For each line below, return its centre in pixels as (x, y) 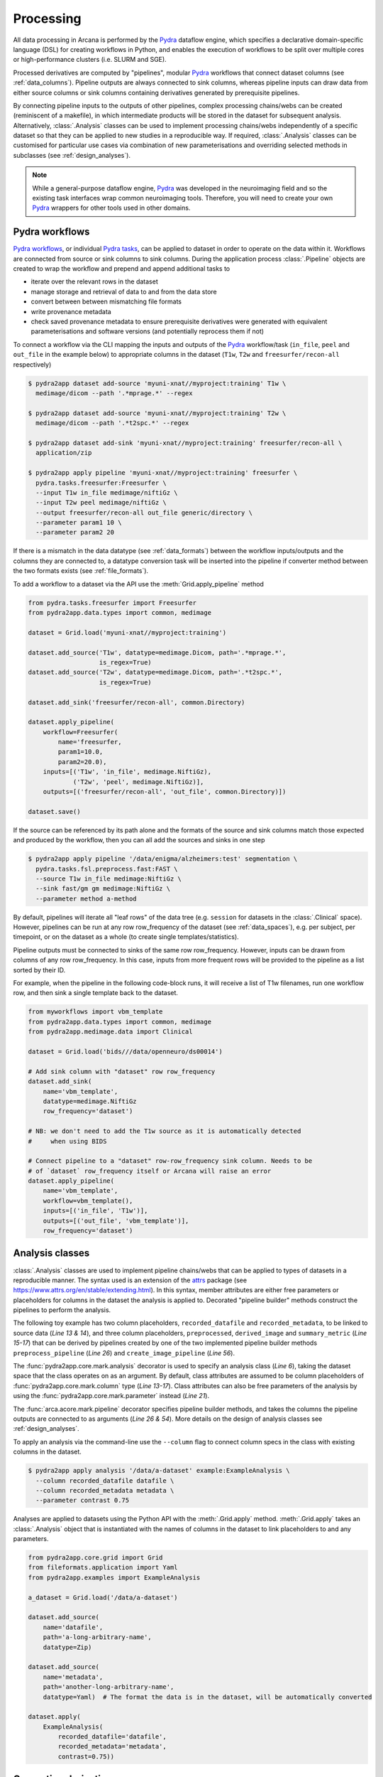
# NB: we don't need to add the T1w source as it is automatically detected (165, 1131)
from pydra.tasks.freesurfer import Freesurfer (112, 603)
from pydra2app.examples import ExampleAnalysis (114, 1577)
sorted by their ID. (39, 970)
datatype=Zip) (67, 1647)
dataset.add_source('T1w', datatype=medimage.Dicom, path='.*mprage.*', (157, 653)
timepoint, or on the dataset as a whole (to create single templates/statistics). (126, 937)
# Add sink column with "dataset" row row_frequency (122, 1071)
